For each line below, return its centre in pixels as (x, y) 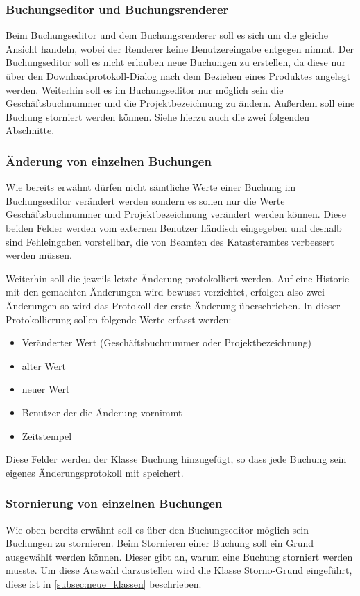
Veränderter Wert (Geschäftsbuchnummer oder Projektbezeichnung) (167, 342)
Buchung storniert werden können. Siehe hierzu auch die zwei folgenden (157, 116)
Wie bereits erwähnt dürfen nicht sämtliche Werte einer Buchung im (151, 187)
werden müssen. (39, 255)
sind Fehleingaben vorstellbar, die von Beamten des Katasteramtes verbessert (170, 241)
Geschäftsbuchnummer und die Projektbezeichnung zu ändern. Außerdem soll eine (180, 103)
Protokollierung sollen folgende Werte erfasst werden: (119, 319)
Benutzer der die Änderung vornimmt (102, 412)
